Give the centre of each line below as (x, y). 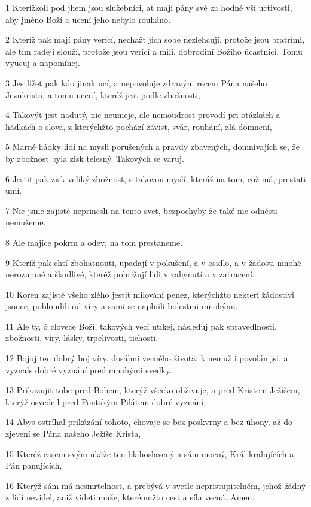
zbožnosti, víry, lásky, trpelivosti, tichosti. (82, 338)
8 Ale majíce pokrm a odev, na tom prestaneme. (94, 242)
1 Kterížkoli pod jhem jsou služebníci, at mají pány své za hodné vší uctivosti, (149, 7)
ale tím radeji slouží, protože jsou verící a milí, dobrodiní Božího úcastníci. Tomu (154, 51)
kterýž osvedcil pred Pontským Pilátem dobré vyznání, (106, 401)
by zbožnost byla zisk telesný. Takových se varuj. (95, 158)
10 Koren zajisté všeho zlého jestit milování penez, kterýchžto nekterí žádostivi (150, 294)
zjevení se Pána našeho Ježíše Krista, (73, 434)
